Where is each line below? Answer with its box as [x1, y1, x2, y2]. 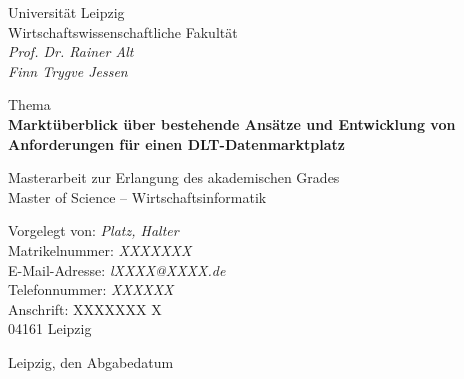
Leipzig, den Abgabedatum [8, 351, 174, 372]
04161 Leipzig [8, 318, 92, 339]
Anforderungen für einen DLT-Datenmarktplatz [8, 133, 345, 154]
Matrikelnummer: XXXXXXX [8, 239, 192, 260]
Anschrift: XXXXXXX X [8, 298, 162, 319]
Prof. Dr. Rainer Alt [8, 41, 134, 62]
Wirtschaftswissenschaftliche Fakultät [8, 21, 238, 42]
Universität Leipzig [8, 2, 125, 22]
